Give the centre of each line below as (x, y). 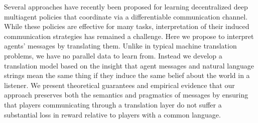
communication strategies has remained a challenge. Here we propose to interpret (129, 36)
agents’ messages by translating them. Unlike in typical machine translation (120, 46)
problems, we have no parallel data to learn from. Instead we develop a (113, 55)
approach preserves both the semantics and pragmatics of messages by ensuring (126, 95)
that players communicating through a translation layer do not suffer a (113, 104)
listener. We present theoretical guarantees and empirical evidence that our (119, 85)
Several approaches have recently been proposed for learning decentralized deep (126, 6)
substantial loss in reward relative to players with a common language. (112, 114)
